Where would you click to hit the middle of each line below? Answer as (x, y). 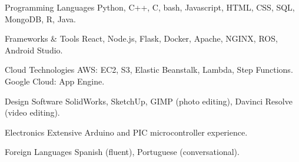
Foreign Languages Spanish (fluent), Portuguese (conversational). (122, 152)
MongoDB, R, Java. (40, 18)
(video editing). (32, 112)
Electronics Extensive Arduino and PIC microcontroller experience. (126, 132)
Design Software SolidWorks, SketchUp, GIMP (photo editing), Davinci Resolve (149, 101)
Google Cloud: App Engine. (55, 81)
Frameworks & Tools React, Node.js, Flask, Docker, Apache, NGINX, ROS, (141, 38)
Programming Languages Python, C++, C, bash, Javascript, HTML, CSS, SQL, (150, 7)
